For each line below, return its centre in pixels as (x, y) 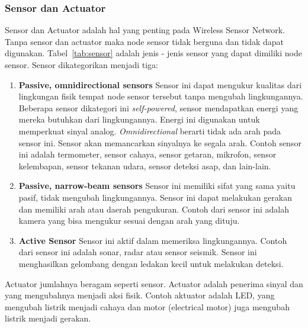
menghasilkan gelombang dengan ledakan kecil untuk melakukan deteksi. (151, 263)
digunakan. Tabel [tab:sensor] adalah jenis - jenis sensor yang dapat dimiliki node (153, 53)
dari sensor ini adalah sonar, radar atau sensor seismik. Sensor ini (138, 252)
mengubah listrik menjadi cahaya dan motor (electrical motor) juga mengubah (147, 306)
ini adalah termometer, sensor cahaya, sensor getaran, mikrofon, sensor (147, 154)
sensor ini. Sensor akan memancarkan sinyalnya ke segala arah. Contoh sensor (160, 142)
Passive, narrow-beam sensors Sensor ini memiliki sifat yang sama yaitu (157, 186)
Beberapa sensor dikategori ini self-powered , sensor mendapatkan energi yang (158, 107)
